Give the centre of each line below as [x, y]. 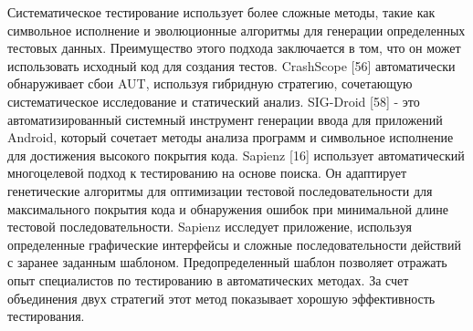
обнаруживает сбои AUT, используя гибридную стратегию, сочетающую [210, 83]
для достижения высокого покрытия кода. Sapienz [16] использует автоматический [236, 155]
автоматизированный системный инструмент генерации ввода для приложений [225, 119]
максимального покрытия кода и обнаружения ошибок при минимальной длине [228, 208]
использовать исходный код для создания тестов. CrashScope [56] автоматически [231, 65]
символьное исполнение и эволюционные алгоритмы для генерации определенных [236, 30]
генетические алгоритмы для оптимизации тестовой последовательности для [220, 190]
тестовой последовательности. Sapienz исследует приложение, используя [210, 227]
